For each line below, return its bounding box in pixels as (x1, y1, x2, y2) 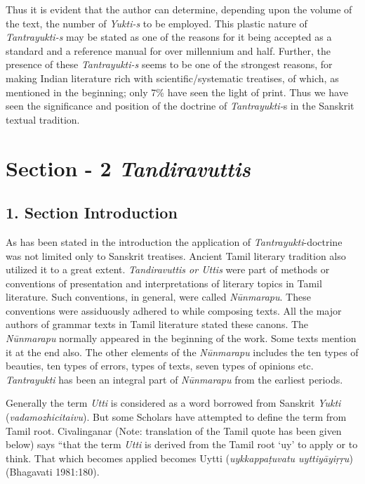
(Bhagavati (6, 464, 53, 479)
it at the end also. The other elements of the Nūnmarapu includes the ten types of (6, 344, 359, 359)
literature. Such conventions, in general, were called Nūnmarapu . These (6, 289, 311, 304)
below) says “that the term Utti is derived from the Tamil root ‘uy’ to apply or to (6, 437, 358, 452)
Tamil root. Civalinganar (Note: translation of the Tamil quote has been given (6, 423, 342, 438)
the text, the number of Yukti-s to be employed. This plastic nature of (6, 15, 307, 30)
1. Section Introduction (6, 202, 178, 223)
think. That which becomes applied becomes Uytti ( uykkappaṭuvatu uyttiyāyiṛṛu (6, 450, 350, 465)
